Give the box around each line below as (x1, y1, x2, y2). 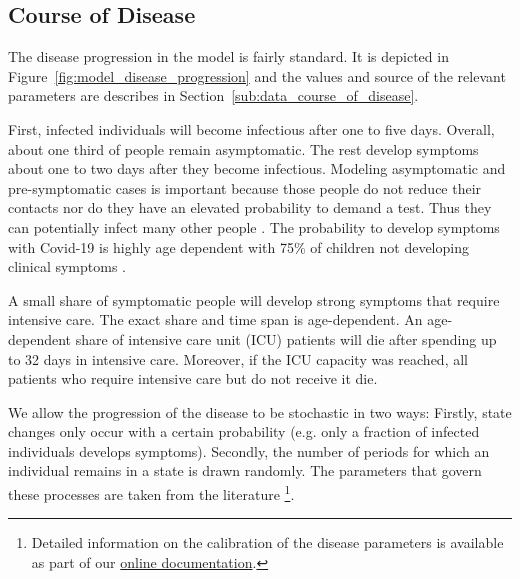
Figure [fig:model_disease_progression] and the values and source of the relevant (8, 65, 506, 86)
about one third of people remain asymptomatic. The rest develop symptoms (8, 138, 479, 159)
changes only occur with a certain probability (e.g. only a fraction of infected (8, 421, 480, 442)
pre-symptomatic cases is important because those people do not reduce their (8, 177, 482, 198)
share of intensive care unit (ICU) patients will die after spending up (75, 328, 497, 349)
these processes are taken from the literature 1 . (8, 481, 295, 504)
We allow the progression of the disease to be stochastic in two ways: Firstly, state (8, 401, 512, 422)
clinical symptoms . (8, 256, 126, 277)
